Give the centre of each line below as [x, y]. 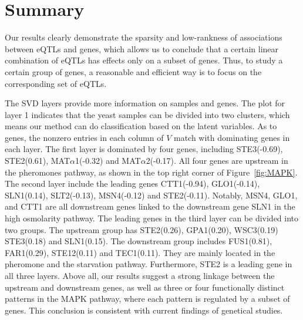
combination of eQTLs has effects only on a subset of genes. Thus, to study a [144, 60]
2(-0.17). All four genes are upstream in [217, 161]
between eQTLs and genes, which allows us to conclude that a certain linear [142, 48]
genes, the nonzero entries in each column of [84, 137]
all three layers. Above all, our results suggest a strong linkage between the [140, 275]
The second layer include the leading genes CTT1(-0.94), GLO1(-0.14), [132, 183]
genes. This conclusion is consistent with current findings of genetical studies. [144, 310]
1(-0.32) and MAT [108, 161]
